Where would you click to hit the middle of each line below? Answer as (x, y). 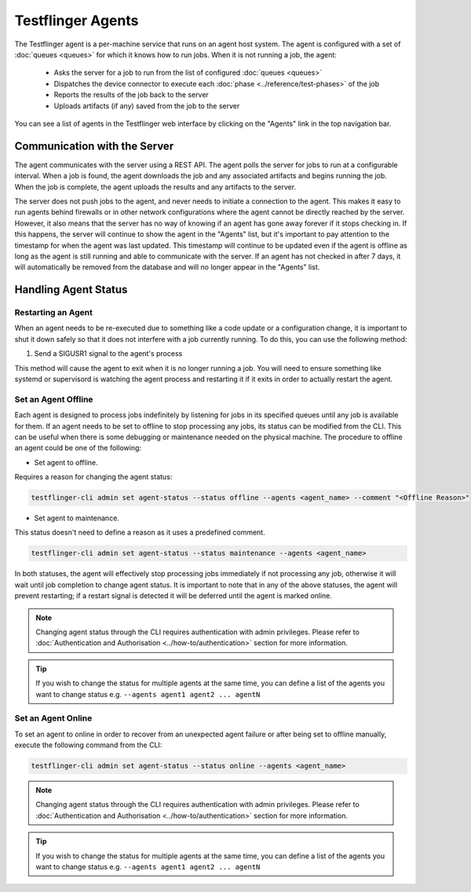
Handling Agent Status (71, 290)
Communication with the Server (94, 146)
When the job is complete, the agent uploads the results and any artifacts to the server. (155, 187)
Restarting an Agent (54, 313)
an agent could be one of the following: (78, 448)
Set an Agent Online (53, 718)
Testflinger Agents (77, 20)
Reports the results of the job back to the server (131, 95)
